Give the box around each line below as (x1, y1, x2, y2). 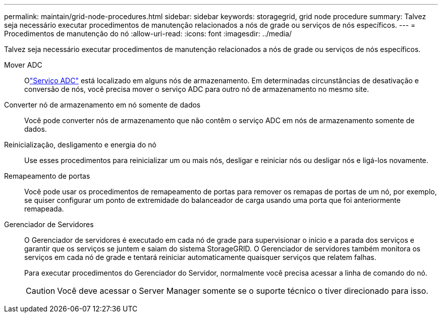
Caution (26, 286, 56, 296)
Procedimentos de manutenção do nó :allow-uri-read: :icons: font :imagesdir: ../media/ (4, 29, 292, 38)
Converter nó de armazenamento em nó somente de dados (4, 100, 201, 109)
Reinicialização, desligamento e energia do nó (4, 140, 156, 149)
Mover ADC (4, 61, 42, 69)
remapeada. (24, 204, 64, 213)
